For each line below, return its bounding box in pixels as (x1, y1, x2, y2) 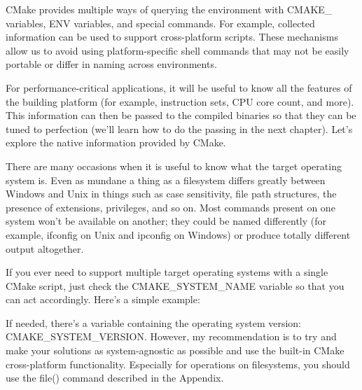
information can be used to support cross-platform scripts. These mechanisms (6, 29, 338, 44)
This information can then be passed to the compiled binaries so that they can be (6, 108, 356, 123)
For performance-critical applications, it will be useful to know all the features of (6, 80, 352, 95)
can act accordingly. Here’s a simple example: (6, 292, 200, 307)
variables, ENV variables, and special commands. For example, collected (6, 15, 315, 30)
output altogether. (6, 241, 84, 256)
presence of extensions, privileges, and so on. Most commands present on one (6, 200, 335, 214)
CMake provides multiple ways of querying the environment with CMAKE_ (6, 2, 333, 16)
